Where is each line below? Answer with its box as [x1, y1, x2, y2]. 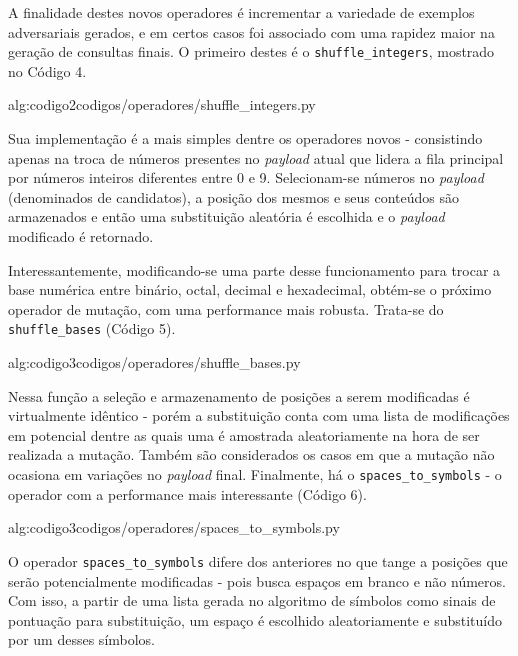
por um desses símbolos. [8, 629, 156, 650]
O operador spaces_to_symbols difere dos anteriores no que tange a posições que [8, 550, 508, 571]
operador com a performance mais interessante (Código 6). [8, 483, 367, 504]
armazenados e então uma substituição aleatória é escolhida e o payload [8, 206, 445, 227]
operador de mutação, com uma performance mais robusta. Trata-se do [8, 298, 444, 319]
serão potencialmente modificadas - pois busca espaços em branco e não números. [8, 570, 506, 591]
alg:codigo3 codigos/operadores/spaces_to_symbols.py [8, 517, 340, 538]
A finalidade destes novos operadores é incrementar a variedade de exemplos [8, 2, 475, 22]
